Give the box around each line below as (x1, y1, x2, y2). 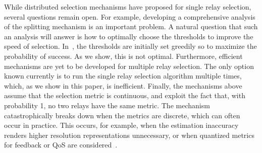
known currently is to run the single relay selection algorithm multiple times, (4, 70, 242, 81)
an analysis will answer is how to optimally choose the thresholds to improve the (4, 31, 253, 41)
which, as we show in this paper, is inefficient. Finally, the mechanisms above (4, 80, 242, 91)
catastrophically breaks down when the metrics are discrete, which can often (4, 110, 240, 120)
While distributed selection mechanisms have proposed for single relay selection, (4, 2, 251, 12)
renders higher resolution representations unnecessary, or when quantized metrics (4, 129, 254, 140)
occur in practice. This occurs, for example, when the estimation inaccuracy (4, 120, 239, 130)
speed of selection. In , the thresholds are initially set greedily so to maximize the (4, 41, 257, 51)
